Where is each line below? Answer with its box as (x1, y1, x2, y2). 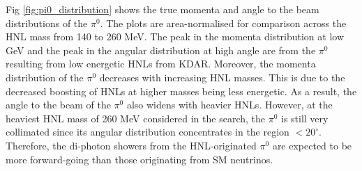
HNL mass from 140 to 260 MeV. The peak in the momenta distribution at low (6, 29, 345, 44)
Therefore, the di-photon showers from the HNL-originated (6, 138, 257, 152)
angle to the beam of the (6, 97, 111, 112)
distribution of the (6, 70, 84, 84)
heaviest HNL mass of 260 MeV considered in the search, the (6, 111, 265, 125)
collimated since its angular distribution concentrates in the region (6, 124, 289, 139)
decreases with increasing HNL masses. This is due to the (99, 70, 345, 84)
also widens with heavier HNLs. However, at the (126, 97, 333, 112)
